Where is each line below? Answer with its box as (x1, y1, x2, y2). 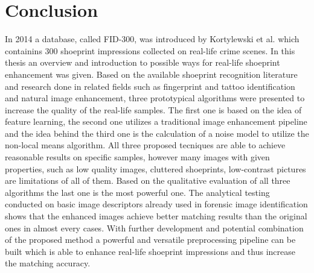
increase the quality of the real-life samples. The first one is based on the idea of (5, 103, 302, 116)
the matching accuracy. (5, 257, 91, 269)
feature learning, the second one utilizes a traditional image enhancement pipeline (5, 115, 307, 128)
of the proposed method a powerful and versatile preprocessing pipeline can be (5, 233, 296, 246)
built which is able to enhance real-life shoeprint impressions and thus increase (5, 245, 295, 257)
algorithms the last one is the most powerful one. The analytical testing (5, 186, 270, 198)
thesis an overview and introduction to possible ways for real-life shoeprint (5, 56, 280, 69)
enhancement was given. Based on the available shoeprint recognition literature (5, 67, 298, 80)
